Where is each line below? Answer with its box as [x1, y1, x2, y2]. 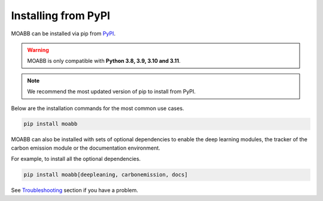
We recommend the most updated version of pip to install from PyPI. [27, 88, 196, 95]
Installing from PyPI [11, 9, 111, 22]
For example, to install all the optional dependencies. [11, 156, 141, 163]
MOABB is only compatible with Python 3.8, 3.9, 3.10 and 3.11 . [27, 57, 181, 65]
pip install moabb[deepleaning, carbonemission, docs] [23, 171, 188, 178]
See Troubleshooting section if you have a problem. [11, 187, 139, 194]
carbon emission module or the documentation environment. [11, 144, 161, 151]
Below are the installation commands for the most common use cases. [11, 105, 185, 112]
